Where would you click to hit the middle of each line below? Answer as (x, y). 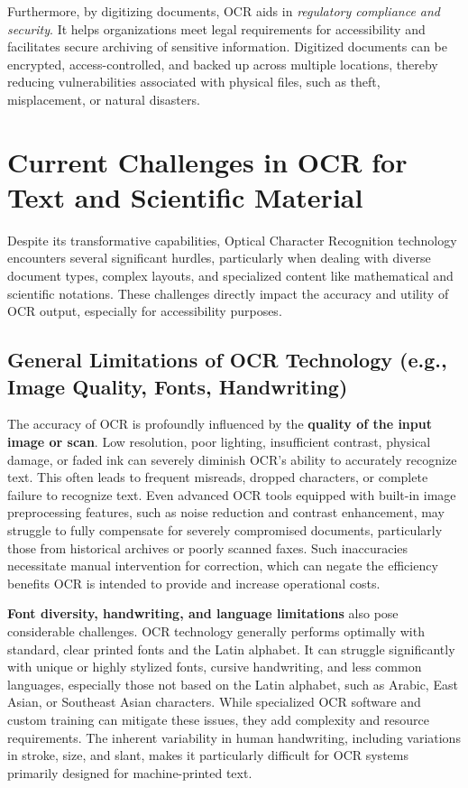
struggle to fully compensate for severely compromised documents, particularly (225, 530)
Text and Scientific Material (185, 196)
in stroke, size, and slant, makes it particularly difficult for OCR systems (208, 755)
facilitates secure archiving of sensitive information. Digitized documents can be (227, 46)
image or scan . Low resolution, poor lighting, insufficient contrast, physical (219, 442)
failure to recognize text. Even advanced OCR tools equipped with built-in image (232, 494)
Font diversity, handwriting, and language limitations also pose (203, 613)
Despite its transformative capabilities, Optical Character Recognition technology (232, 240)
